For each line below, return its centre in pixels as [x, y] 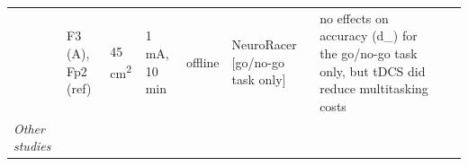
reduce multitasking [374, 88]
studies [32, 146]
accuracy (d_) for [369, 35]
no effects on [354, 17]
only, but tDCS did [373, 70]
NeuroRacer [264, 44]
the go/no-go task [369, 52]
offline [202, 61]
